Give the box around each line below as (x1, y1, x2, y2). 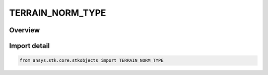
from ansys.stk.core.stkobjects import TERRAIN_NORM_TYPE (19, 58, 164, 63)
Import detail (9, 42, 50, 50)
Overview (9, 26, 40, 34)
